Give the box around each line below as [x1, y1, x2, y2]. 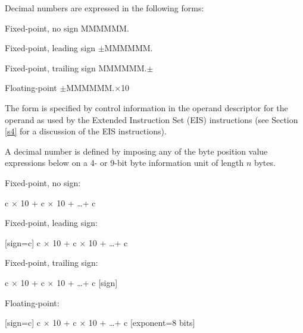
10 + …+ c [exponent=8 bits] [88, 316, 195, 329]
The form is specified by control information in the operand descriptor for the [5, 101, 288, 114]
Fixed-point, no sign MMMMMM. [5, 21, 129, 34]
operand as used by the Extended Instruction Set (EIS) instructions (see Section [5, 113, 298, 125]
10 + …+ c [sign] [57, 276, 118, 288]
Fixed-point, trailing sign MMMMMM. [5, 61, 147, 74]
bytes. [254, 156, 276, 169]
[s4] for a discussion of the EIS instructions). [5, 125, 167, 137]
